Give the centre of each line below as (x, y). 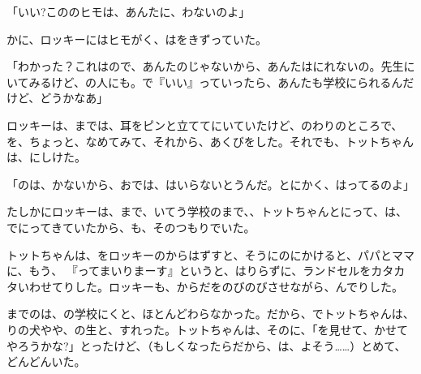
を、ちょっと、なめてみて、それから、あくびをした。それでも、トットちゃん (210, 141)
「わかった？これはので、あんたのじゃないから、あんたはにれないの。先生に (211, 66)
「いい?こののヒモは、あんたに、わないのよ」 (129, 11)
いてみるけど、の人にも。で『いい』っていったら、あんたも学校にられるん (205, 82)
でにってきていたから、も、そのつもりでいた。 (131, 227)
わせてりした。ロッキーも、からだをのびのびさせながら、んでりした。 (216, 286)
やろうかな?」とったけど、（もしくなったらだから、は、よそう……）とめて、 (206, 345)
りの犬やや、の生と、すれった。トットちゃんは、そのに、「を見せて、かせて (207, 329)
